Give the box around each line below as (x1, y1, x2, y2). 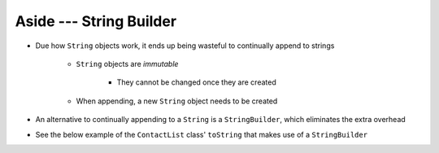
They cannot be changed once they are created (116, 77, 276, 87)
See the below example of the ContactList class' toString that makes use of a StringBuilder (35, 129, 368, 139)
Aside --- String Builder (15, 12, 177, 30)
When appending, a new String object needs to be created (76, 96, 278, 106)
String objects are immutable (76, 59, 179, 68)
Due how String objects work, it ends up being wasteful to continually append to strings (35, 41, 335, 50)
